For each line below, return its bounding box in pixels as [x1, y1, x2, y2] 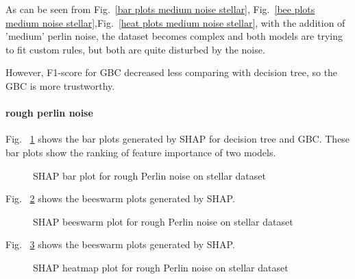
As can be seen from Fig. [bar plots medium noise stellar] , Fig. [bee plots [5, 2, 315, 16]
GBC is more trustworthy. [5, 78, 115, 93]
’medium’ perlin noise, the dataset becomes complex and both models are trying [5, 29, 343, 43]
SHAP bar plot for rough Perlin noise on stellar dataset [33, 168, 266, 182]
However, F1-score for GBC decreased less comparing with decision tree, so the [5, 65, 338, 80]
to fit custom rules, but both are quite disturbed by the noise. [5, 42, 265, 56]
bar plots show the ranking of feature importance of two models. [5, 145, 276, 159]
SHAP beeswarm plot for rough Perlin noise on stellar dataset [33, 214, 293, 228]
